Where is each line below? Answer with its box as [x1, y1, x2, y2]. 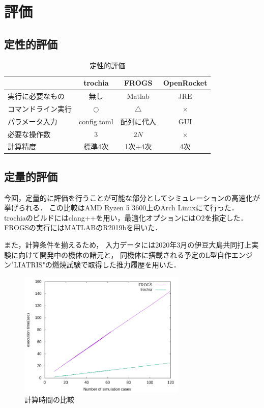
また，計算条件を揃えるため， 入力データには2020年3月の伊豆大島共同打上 [4, 239, 252, 250]
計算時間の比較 [24, 394, 74, 405]
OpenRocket [163, 77, 208, 88]
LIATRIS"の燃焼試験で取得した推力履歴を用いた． [14, 259, 181, 270]
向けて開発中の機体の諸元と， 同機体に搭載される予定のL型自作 [18, 249, 231, 260]
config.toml [79, 116, 113, 126]
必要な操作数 [8, 128, 50, 139]
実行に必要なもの [8, 91, 65, 101]
